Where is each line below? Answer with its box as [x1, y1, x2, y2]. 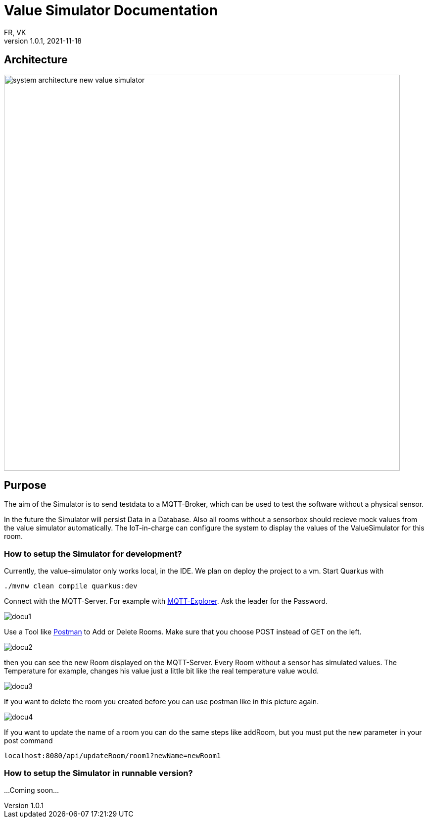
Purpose [4, 479, 47, 492]
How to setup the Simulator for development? [4, 548, 182, 559]
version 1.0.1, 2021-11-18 [4, 36, 82, 45]
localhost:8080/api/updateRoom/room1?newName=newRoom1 [4, 752, 221, 760]
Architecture [4, 53, 68, 66]
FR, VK [4, 28, 26, 37]
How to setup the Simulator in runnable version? [4, 768, 193, 778]
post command [4, 736, 53, 745]
